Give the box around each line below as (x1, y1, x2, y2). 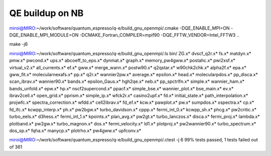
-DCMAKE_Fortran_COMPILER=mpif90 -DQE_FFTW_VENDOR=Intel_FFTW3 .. (79, 32, 239, 38)
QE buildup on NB (9, 8, 84, 19)
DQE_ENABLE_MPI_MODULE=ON (9, 32, 79, 38)
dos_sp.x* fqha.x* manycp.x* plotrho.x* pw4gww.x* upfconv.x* (9, 128, 142, 134)
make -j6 (9, 41, 28, 47)
